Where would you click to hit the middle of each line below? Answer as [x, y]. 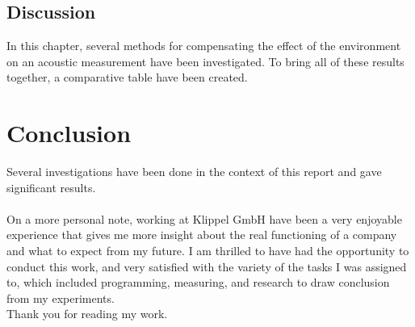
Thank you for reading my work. [87, 314]
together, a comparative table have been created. [127, 77]
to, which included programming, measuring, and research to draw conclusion [198, 282]
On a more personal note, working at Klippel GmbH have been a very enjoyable [204, 218]
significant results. [51, 187]
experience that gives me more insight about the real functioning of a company [202, 235]
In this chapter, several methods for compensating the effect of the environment [204, 46]
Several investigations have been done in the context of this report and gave [194, 172]
